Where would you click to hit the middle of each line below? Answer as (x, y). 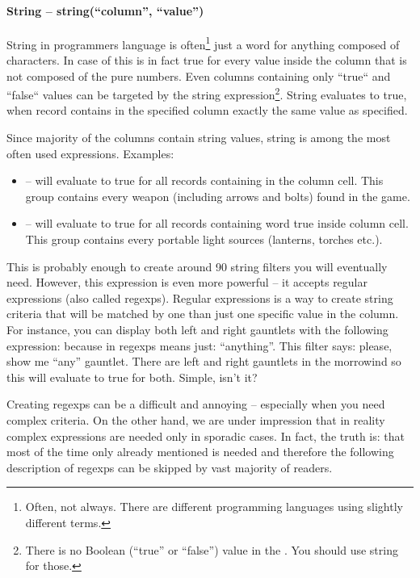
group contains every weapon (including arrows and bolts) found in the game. (218, 196)
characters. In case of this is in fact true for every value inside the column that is (207, 60)
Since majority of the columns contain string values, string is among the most (199, 138)
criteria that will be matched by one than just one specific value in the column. (203, 314)
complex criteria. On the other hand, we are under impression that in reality (196, 419)
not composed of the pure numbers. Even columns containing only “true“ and (199, 75)
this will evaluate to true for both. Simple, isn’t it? (132, 377)
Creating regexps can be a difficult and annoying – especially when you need (196, 404)
